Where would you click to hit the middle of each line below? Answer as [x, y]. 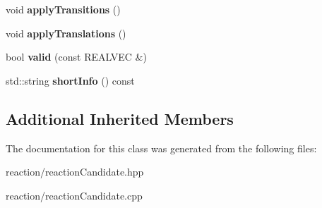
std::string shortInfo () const [70, 80]
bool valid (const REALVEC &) [76, 57]
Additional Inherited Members [120, 118]
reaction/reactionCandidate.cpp [74, 195]
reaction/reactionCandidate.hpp [75, 172]
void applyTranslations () [66, 33]
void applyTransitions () [63, 9]
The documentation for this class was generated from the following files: [161, 148]
